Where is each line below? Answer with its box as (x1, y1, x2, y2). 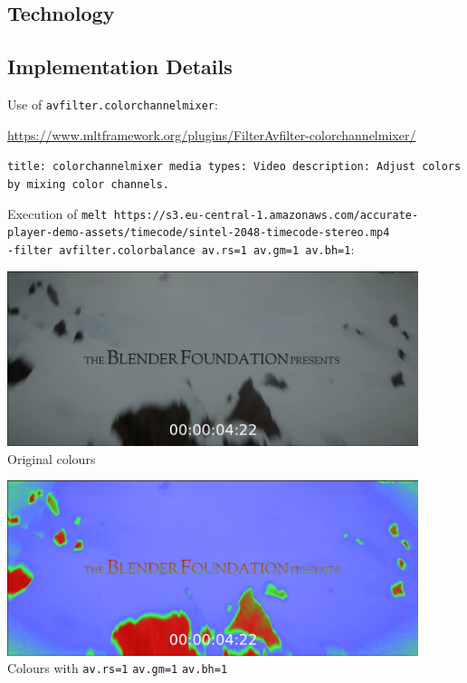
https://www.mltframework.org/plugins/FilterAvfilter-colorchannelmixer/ (7, 125, 416, 144)
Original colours (7, 449, 96, 468)
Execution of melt (7, 204, 108, 223)
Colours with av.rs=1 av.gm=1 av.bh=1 (7, 659, 228, 678)
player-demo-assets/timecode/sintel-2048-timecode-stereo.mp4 (7, 226, 390, 240)
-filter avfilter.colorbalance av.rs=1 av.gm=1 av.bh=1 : (7, 239, 355, 258)
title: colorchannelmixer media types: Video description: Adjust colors (7, 160, 462, 174)
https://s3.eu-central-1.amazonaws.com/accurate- (113, 208, 419, 222)
